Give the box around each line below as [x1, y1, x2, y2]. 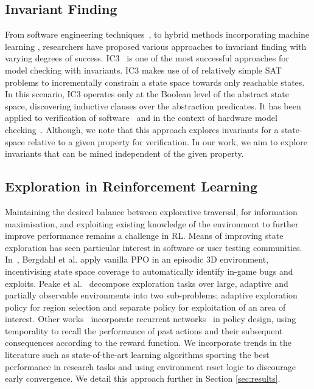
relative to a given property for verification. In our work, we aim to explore [27, 135, 307, 148]
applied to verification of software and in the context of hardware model [5, 111, 277, 124]
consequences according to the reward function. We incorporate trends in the [5, 336, 292, 349]
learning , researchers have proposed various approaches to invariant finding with [5, 40, 307, 52]
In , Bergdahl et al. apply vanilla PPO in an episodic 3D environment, [5, 253, 269, 266]
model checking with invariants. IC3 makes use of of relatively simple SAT [5, 63, 282, 76]
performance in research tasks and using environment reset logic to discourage [5, 360, 296, 373]
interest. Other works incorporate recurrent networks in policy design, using [5, 312, 296, 325]
